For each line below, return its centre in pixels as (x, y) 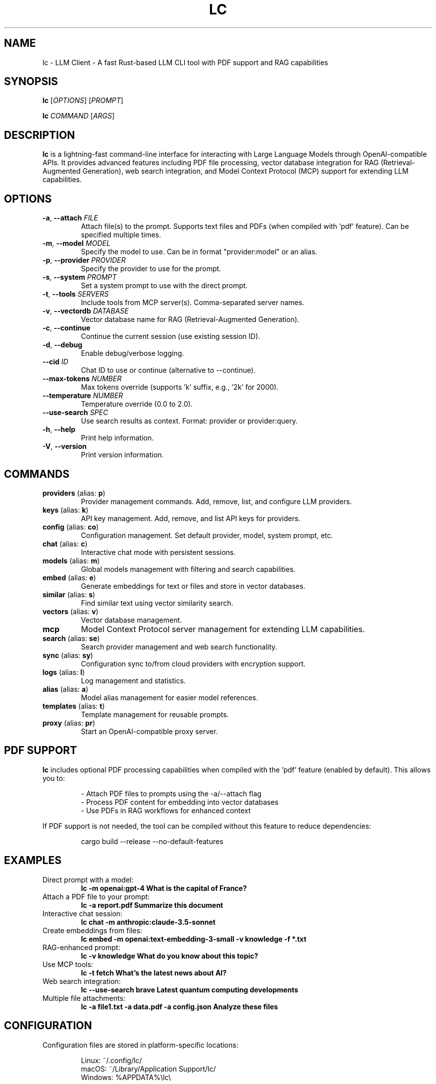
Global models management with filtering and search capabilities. (188, 569)
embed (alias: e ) (69, 577)
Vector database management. (131, 620)
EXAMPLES (33, 861)
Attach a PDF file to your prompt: (96, 896)
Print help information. (117, 438)
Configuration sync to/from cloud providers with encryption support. (193, 663)
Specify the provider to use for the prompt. (151, 269)
